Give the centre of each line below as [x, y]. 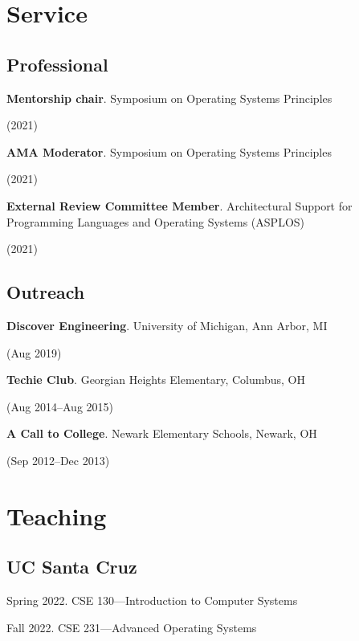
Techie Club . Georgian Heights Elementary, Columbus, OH [156, 380]
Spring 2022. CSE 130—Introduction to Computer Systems [152, 600]
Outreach [46, 292]
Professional [57, 64]
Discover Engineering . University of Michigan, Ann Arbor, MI [167, 325]
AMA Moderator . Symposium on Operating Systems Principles [169, 151]
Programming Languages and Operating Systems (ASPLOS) [155, 221]
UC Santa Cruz [72, 567]
